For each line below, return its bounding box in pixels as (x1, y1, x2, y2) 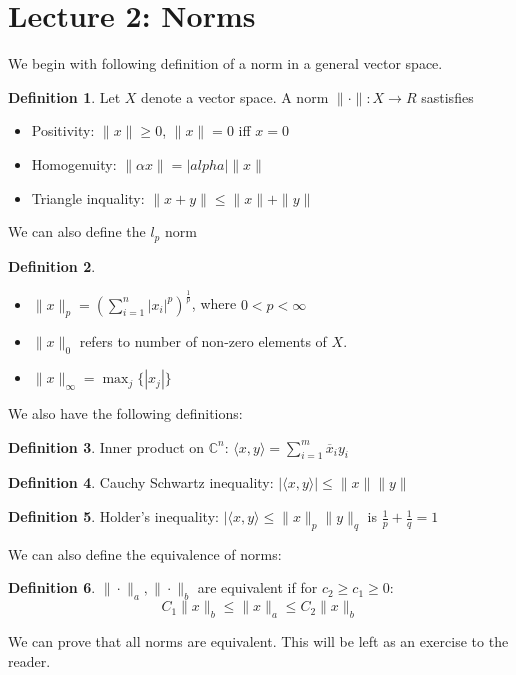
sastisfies (421, 86, 474, 107)
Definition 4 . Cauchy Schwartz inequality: (8, 472, 274, 493)
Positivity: (31, 120, 95, 141)
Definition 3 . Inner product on (8, 436, 205, 457)
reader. (8, 650, 51, 671)
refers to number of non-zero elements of (79, 331, 327, 352)
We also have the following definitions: (8, 403, 243, 424)
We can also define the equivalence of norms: (8, 543, 282, 564)
